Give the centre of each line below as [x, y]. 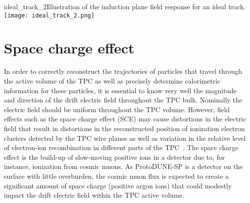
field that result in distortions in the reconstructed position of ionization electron [125, 128]
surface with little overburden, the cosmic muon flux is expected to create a [116, 176]
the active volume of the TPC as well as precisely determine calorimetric [112, 80]
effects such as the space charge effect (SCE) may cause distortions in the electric [125, 119]
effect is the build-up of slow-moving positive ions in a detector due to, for [115, 157]
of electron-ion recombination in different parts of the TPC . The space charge [121, 147]
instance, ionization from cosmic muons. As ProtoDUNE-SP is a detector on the [124, 166]
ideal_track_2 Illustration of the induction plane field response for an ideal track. [125, 6]
